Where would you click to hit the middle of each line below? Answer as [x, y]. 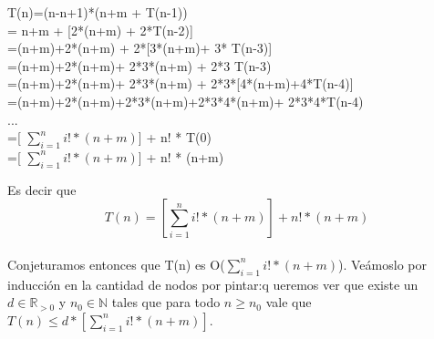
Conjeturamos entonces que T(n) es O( [116, 264]
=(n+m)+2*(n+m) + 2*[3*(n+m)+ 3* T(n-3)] [140, 48]
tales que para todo [166, 302]
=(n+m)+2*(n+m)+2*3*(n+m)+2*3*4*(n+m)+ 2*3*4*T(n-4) [186, 101]
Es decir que [42, 189]
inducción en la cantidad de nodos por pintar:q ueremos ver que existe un [213, 284]
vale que [289, 302]
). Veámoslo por [382, 264]
